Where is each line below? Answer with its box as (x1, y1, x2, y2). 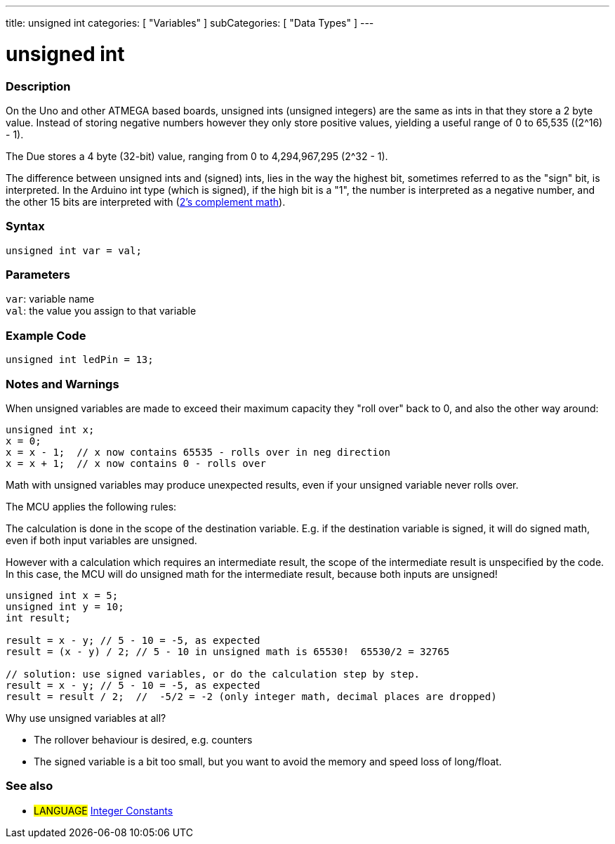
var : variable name (6, 293, 95, 305)
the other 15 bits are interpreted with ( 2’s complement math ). (6, 195, 286, 208)
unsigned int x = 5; (6, 589, 119, 601)
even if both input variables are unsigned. (6, 534, 197, 546)
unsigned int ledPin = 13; (6, 354, 154, 366)
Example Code (6, 328, 86, 343)
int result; (6, 612, 71, 624)
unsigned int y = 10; (6, 600, 124, 612)
